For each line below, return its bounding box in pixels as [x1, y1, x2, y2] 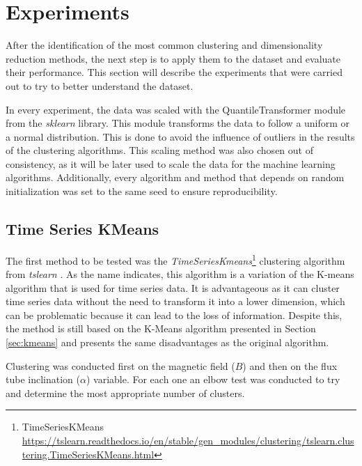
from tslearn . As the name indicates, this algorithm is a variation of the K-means [6, 267, 354, 281]
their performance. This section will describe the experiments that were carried [6, 65, 343, 79]
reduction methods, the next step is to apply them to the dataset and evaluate [6, 51, 340, 65]
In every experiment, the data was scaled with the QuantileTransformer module [6, 102, 346, 116]
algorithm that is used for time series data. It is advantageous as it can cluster [6, 280, 340, 295]
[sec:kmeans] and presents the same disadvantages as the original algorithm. [6, 335, 329, 350]
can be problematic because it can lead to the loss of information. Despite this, [6, 307, 343, 322]
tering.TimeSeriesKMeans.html [22, 446, 155, 461]
